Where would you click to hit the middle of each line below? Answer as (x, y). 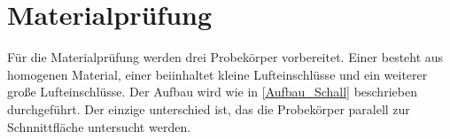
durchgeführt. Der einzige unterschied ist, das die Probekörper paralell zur (209, 108)
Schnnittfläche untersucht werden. (99, 126)
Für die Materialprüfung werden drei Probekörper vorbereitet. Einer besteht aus (225, 57)
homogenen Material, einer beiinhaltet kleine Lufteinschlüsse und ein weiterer (217, 74)
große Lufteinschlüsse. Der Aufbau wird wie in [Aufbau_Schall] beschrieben (212, 92)
